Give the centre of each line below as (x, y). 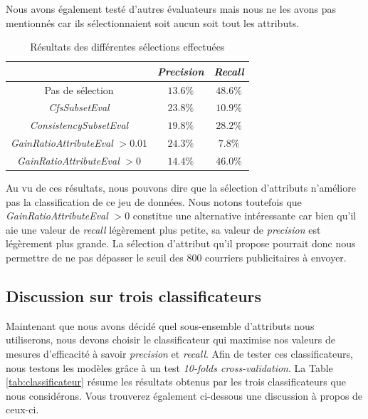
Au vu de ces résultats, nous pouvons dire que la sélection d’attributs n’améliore (181, 188)
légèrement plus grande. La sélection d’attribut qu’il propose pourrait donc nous (181, 243)
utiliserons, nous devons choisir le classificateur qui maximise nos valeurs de (170, 340)
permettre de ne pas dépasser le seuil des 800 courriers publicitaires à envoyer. (176, 258)
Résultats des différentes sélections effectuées (127, 47)
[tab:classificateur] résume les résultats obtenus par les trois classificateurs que (176, 382)
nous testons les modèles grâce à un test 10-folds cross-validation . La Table (169, 367)
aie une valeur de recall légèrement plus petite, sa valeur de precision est (163, 229)
